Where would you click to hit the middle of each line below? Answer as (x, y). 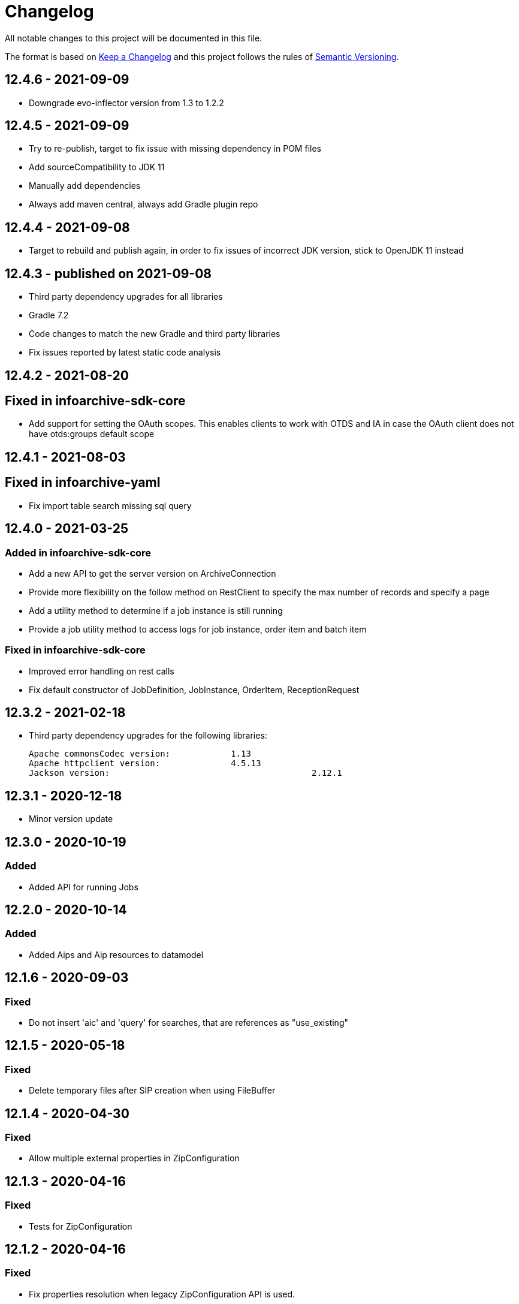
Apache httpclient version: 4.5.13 (145, 764)
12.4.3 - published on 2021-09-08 (108, 273)
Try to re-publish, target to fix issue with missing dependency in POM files (175, 149)
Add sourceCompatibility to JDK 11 (97, 167)
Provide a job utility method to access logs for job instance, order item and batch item (198, 629)
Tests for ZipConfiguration (81, 1226)
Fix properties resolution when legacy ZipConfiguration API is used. (162, 1294)
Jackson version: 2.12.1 (185, 773)
